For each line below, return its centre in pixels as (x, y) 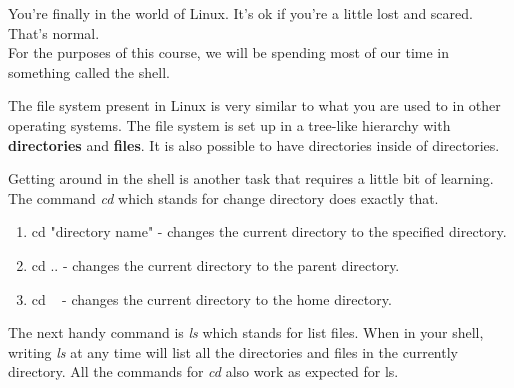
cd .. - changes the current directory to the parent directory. (215, 264)
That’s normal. (54, 32)
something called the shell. (89, 71)
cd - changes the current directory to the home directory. (211, 298)
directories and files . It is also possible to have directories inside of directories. (254, 144)
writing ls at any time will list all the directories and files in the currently (233, 351)
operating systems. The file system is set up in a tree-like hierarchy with (229, 124)
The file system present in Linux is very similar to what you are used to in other (254, 105)
